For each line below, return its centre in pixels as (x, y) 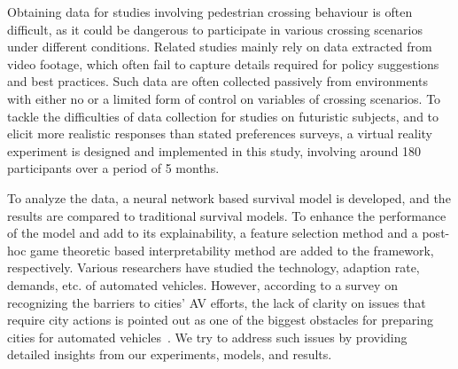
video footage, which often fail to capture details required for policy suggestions (223, 63)
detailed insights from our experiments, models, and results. (170, 354)
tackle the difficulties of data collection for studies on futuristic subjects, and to (223, 116)
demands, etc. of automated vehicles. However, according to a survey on (202, 284)
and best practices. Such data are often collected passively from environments (217, 81)
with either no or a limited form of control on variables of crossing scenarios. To (224, 98)
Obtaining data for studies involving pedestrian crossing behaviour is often (210, 12)
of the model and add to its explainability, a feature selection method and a (213, 233)
